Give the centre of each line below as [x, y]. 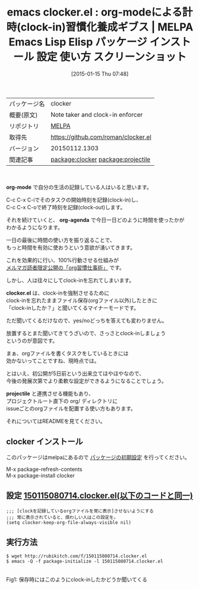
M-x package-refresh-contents [44, 469]
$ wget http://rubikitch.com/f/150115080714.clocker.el [77, 556]
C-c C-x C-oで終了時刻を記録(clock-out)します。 [66, 207]
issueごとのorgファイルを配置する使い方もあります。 [71, 408]
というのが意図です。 [32, 340]
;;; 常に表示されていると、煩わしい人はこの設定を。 [62, 517]
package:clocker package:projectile [100, 159]
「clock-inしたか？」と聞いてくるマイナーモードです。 [73, 308]
